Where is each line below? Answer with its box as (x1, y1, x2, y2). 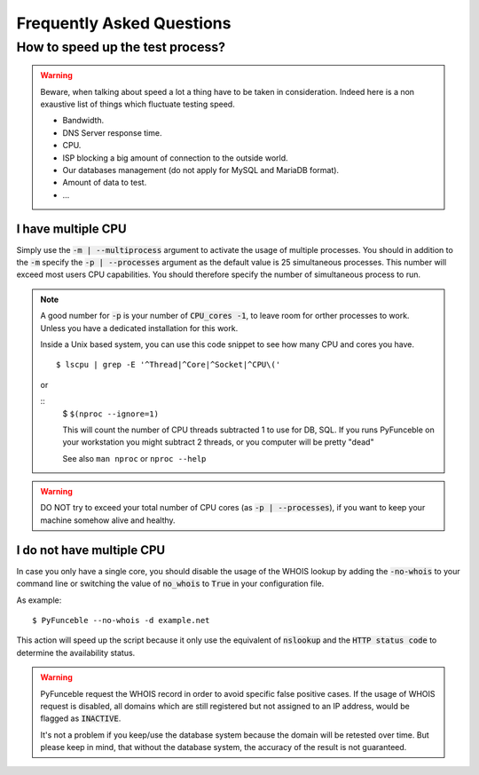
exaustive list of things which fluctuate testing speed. (40, 99, 235, 109)
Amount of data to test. (62, 178, 147, 188)
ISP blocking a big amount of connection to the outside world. (62, 152, 288, 163)
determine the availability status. (16, 647, 136, 658)
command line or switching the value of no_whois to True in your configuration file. (16, 578, 325, 589)
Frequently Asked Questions (16, 13, 232, 33)
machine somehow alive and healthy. (40, 515, 177, 526)
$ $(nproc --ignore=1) (62, 408, 160, 419)
